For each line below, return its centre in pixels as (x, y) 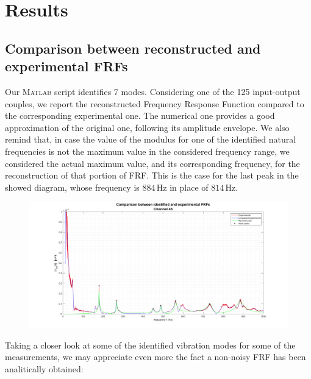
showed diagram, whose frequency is (72, 187)
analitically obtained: (44, 368)
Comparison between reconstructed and (133, 48)
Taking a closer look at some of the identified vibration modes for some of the (150, 345)
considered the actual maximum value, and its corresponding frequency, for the (152, 163)
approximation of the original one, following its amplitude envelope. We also (147, 127)
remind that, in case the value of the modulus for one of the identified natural (151, 139)
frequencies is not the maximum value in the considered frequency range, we (147, 151)
